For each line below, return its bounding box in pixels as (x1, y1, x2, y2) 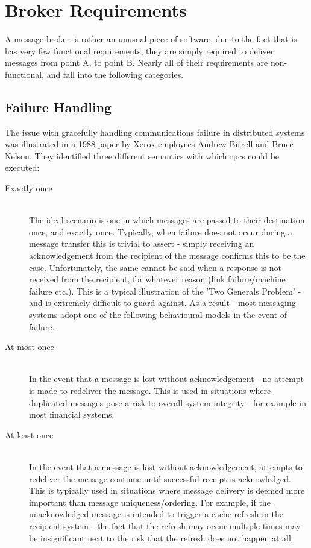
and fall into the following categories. (46, 68, 184, 80)
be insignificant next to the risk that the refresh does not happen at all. (29, 531, 294, 544)
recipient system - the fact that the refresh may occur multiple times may (29, 519, 301, 532)
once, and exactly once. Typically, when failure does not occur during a (29, 225, 292, 238)
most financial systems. (29, 408, 115, 421)
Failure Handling (5, 97, 112, 116)
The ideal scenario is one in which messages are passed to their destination (29, 214, 305, 226)
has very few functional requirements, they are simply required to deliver (5, 44, 274, 57)
